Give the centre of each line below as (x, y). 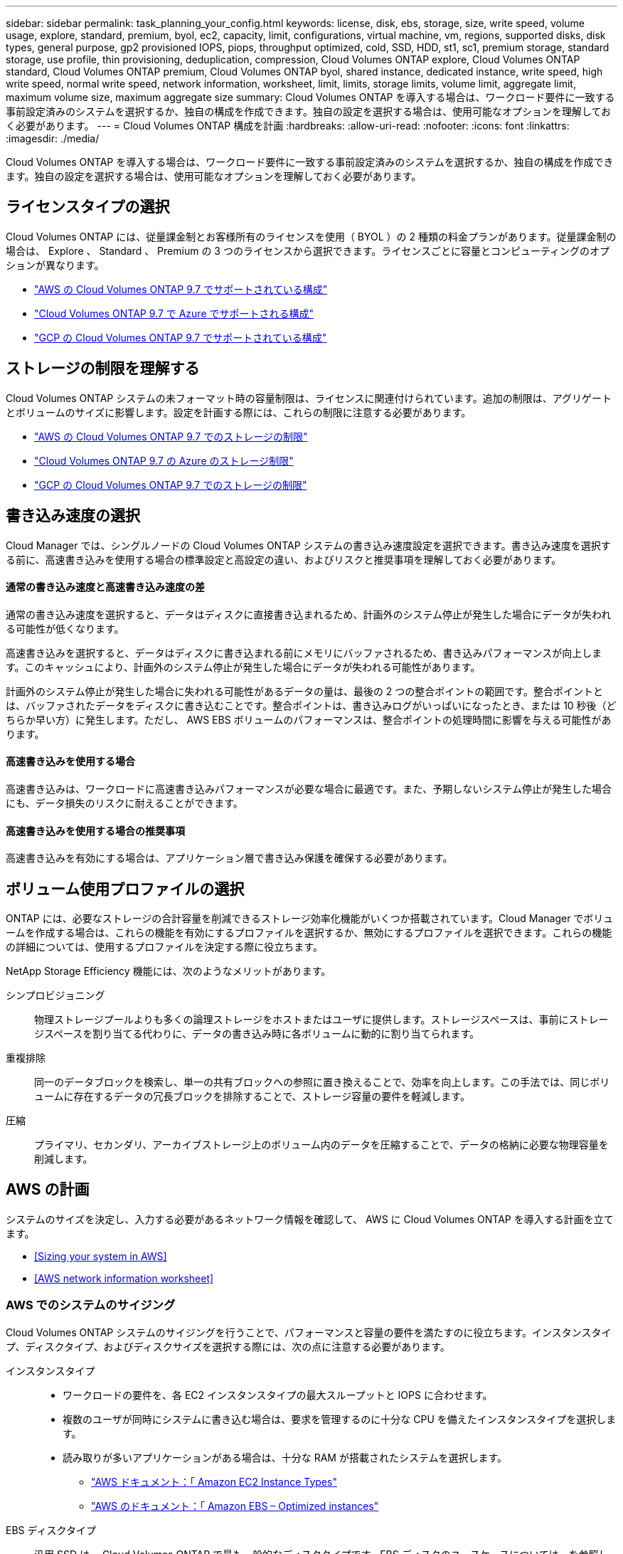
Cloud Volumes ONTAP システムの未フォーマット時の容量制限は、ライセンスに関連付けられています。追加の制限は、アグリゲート (309, 398)
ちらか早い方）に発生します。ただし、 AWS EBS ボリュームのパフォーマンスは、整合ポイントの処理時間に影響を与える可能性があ (309, 719)
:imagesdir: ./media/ (53, 138)
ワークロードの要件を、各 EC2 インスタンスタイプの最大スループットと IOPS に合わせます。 (278, 1395)
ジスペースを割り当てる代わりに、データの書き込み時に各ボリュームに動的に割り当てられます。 (257, 1034)
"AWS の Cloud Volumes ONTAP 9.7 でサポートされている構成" (181, 289)
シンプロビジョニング (55, 995)
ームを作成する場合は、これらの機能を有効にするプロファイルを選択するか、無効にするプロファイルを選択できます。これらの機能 (309, 933)
